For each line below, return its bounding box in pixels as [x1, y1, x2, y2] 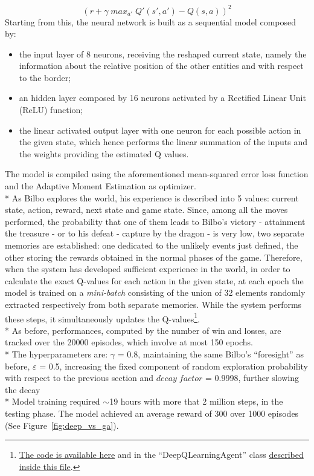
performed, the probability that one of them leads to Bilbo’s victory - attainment [5, 215, 306, 227]
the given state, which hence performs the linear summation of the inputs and [19, 135, 307, 148]
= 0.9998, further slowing [205, 371, 299, 384]
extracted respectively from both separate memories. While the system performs [5, 298, 302, 310]
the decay [5, 383, 40, 396]
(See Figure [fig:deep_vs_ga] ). [5, 419, 119, 431]
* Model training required [5, 395, 100, 408]
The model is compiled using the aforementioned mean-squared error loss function [5, 168, 309, 180]
